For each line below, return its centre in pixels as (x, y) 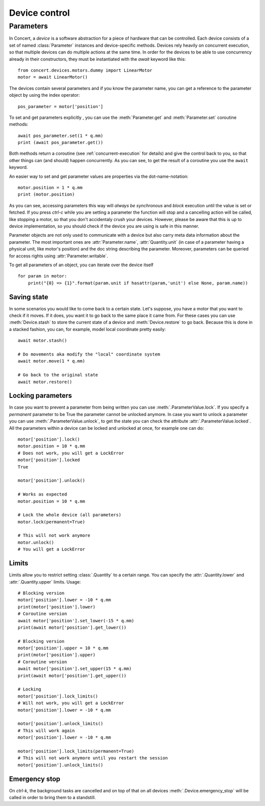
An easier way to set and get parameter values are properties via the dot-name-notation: (99, 176)
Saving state (29, 297)
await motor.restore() (45, 382)
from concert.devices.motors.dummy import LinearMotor (85, 70)
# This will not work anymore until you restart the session (93, 758)
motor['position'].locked (49, 460)
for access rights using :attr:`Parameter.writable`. (59, 256)
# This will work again (46, 730)
